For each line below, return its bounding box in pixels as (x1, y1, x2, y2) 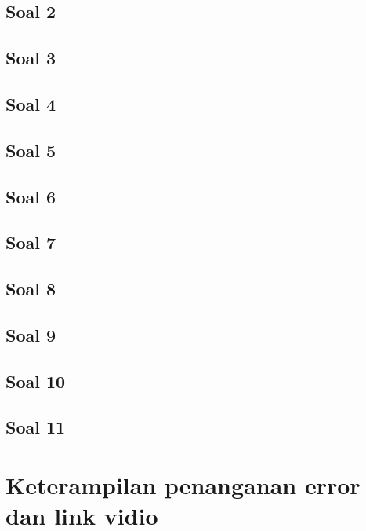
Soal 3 (5, 46, 56, 70)
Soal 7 (5, 230, 56, 255)
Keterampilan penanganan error (5, 469, 361, 500)
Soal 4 (5, 91, 56, 115)
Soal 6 (5, 184, 56, 208)
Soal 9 (5, 322, 56, 346)
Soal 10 (5, 368, 66, 393)
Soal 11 (5, 415, 66, 439)
